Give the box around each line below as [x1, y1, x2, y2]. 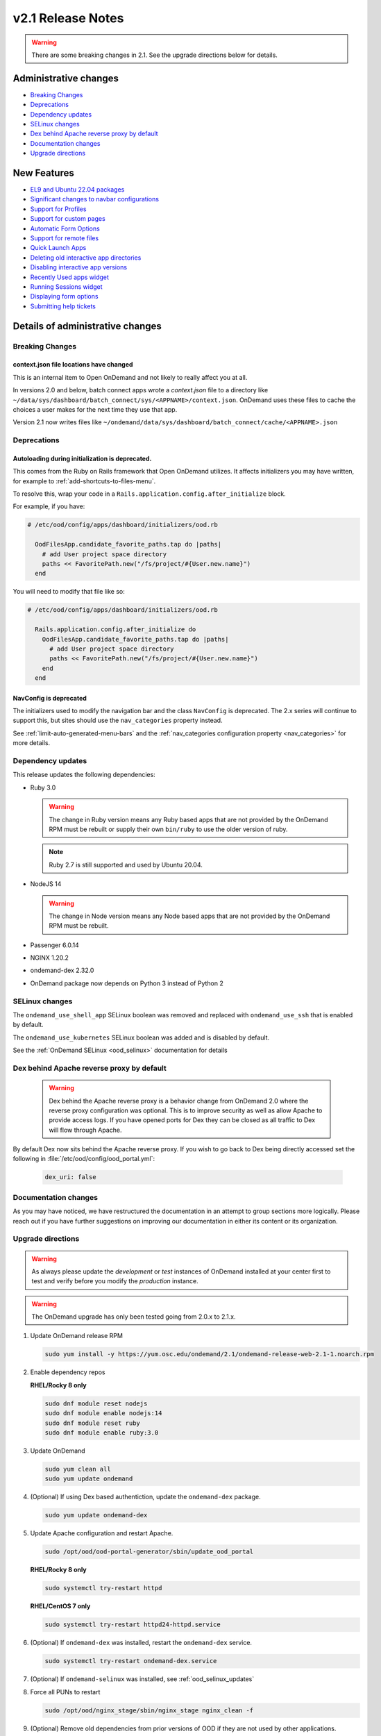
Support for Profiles [30, 205, 87, 213]
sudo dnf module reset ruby [44, 1419, 140, 1427]
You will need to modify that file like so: [12, 587, 125, 596]
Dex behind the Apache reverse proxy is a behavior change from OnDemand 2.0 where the [49, 1096, 309, 1105]
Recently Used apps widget [30, 273, 109, 281]
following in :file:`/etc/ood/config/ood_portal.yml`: [12, 1155, 155, 1163]
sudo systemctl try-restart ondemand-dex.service [44, 1657, 217, 1665]
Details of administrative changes [12, 320, 162, 332]
